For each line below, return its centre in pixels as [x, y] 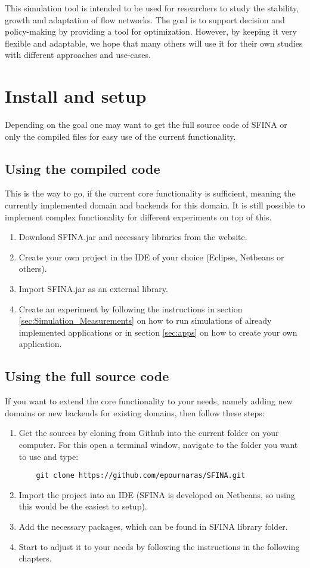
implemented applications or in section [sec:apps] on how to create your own [158, 332]
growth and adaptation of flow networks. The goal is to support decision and [145, 19]
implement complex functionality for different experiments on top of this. [138, 217]
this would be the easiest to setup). [83, 506]
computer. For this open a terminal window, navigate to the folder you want [158, 444]
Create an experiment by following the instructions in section [131, 308]
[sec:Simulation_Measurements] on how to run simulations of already [145, 320]
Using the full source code [87, 376]
